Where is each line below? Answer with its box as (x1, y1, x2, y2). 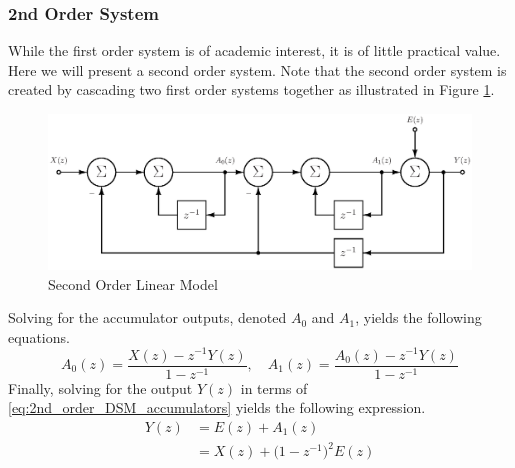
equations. (8, 326, 70, 347)
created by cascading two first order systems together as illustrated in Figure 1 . (8, 79, 495, 100)
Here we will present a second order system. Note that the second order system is (8, 59, 507, 80)
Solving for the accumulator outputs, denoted (8, 307, 287, 328)
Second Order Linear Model (48, 273, 218, 294)
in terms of (240, 377, 308, 398)
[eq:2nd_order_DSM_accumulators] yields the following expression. (8, 397, 426, 418)
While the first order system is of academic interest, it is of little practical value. (8, 40, 501, 61)
